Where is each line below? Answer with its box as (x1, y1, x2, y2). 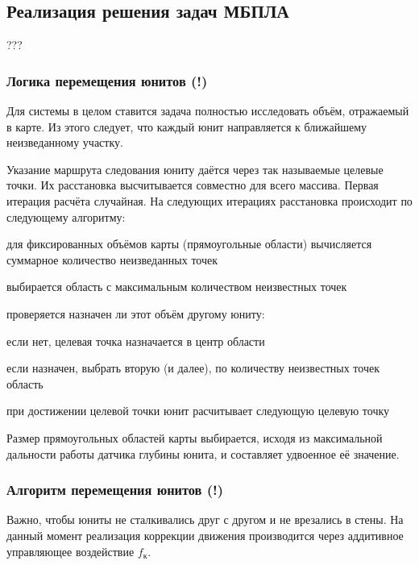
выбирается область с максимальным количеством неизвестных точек (6, 278, 347, 295)
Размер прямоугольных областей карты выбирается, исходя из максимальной (6, 429, 383, 446)
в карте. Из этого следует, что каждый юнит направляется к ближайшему (6, 118, 367, 135)
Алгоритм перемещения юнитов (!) (6, 480, 224, 500)
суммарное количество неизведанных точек (6, 251, 218, 268)
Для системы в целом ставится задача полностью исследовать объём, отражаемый (6, 102, 409, 119)
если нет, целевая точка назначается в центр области (6, 332, 265, 349)
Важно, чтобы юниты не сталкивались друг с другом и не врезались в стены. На (6, 511, 404, 528)
